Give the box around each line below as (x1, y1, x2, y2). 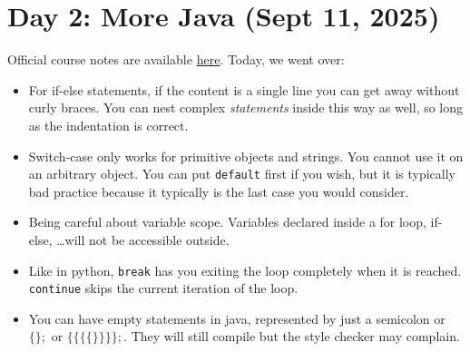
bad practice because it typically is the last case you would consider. (28, 181, 409, 200)
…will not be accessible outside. (56, 230, 230, 249)
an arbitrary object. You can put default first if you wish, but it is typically (28, 164, 455, 183)
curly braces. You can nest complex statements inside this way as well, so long (28, 98, 464, 117)
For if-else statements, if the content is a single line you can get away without (28, 80, 460, 99)
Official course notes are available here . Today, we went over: (7, 50, 345, 69)
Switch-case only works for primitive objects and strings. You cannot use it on (28, 146, 464, 165)
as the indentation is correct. (28, 115, 189, 134)
